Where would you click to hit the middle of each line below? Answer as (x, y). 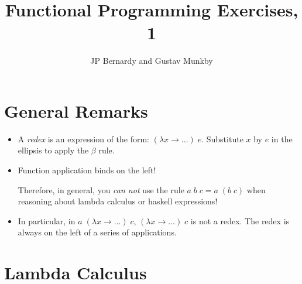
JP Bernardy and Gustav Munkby (152, 61)
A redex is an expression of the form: (84, 138)
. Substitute (222, 138)
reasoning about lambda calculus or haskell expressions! (118, 201)
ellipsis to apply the (53, 150)
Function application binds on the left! (87, 170)
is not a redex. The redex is (240, 220)
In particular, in (47, 220)
